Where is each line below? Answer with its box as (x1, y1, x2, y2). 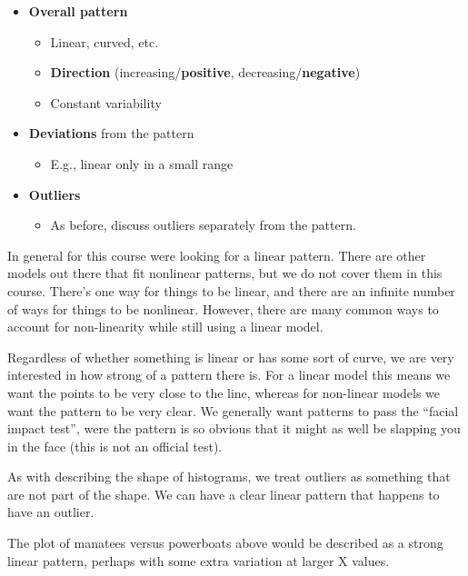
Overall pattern (28, 2, 128, 20)
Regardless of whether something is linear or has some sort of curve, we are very (7, 347, 454, 366)
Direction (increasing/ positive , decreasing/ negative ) (50, 63, 361, 82)
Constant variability (50, 93, 162, 112)
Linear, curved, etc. (50, 32, 159, 51)
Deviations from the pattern (28, 124, 194, 143)
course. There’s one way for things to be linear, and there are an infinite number (7, 281, 455, 300)
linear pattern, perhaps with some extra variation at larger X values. (7, 551, 390, 570)
